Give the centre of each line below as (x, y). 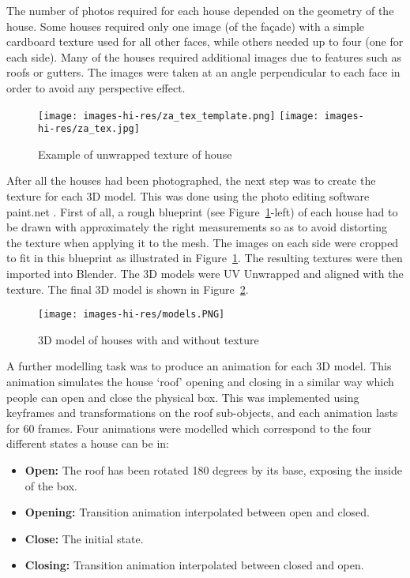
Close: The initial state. (84, 538)
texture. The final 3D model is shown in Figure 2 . (128, 289)
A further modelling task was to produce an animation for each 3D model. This (199, 366)
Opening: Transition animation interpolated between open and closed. (197, 512)
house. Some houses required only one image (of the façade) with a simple (186, 26)
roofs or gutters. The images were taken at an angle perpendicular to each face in (203, 72)
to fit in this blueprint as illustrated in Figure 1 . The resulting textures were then (205, 258)
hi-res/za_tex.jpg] (89, 129)
